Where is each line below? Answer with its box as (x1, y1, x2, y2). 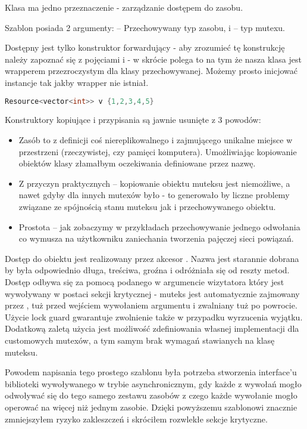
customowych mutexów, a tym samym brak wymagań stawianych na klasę (5, 334, 275, 346)
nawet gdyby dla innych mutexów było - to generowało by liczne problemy (18, 189, 290, 201)
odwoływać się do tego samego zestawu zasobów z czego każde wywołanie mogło (5, 389, 297, 402)
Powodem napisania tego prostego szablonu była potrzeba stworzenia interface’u (5, 366, 297, 378)
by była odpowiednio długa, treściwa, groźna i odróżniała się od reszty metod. (5, 264, 290, 276)
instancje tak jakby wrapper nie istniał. (5, 76, 149, 88)
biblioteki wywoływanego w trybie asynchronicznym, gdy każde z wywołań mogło (5, 377, 302, 390)
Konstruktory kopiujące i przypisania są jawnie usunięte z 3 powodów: (5, 113, 261, 126)
